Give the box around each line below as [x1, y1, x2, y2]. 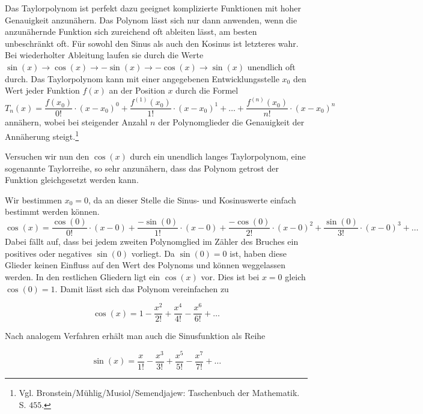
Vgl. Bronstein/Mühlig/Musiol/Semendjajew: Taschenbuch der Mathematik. [19, 386, 300, 398]
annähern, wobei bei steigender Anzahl [5, 116, 148, 128]
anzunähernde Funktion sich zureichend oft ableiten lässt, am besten [5, 25, 257, 38]
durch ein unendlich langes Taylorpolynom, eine [130, 150, 306, 163]
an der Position [109, 84, 165, 97]
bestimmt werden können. [5, 205, 100, 218]
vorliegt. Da [131, 247, 175, 259]
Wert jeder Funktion [5, 84, 80, 97]
